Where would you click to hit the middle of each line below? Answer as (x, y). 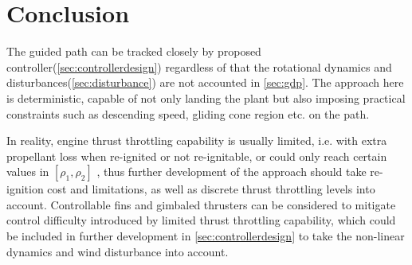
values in (28, 171)
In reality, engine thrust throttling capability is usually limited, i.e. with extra (197, 140)
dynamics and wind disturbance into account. (118, 251)
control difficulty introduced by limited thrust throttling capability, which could (201, 220)
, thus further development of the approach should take (232, 171)
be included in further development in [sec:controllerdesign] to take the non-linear (206, 236)
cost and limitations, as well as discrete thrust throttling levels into (211, 189)
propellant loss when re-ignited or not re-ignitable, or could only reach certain (197, 156)
